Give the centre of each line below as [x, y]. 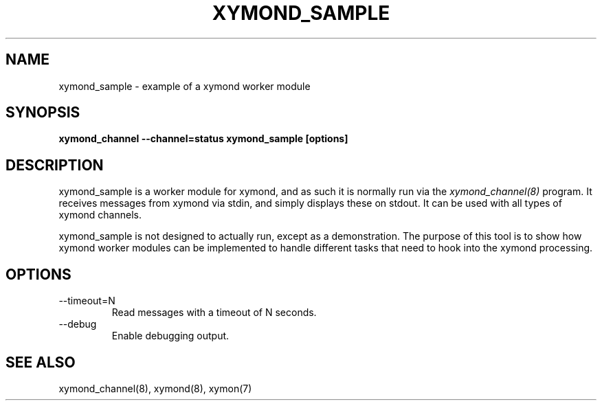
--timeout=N [87, 301]
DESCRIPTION [55, 165]
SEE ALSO [41, 362]
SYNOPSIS [43, 113]
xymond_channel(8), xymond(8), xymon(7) [155, 388]
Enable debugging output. [170, 336]
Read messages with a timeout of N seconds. [214, 313]
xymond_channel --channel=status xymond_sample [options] [203, 139]
